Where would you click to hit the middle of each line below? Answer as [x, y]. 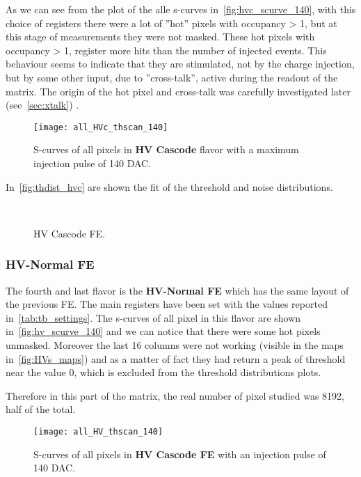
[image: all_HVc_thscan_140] [101, 127]
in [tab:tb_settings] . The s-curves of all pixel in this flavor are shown [153, 317]
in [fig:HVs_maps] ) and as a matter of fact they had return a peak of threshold [176, 358]
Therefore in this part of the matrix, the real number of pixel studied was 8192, [175, 395]
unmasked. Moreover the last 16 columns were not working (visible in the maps [175, 344]
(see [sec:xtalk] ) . [42, 105]
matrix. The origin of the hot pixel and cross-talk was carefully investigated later [178, 91]
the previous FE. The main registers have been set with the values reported [167, 304]
